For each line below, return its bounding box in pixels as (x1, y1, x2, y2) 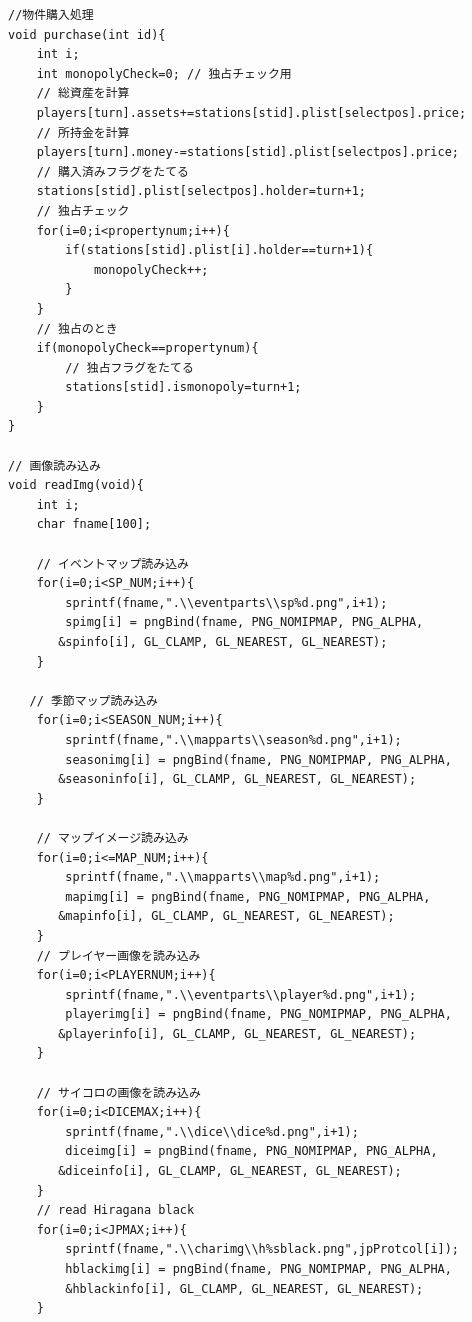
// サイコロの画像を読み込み (36, 1085, 201, 1100)
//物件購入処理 (8, 8, 94, 22)
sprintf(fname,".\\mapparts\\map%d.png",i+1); (65, 870, 381, 885)
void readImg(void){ (8, 478, 145, 493)
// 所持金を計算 (36, 125, 130, 140)
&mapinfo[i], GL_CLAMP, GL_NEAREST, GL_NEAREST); (58, 909, 395, 924)
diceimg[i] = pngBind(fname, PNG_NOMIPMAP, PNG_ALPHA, (65, 1144, 438, 1159)
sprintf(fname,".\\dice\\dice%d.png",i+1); (65, 1124, 359, 1139)
